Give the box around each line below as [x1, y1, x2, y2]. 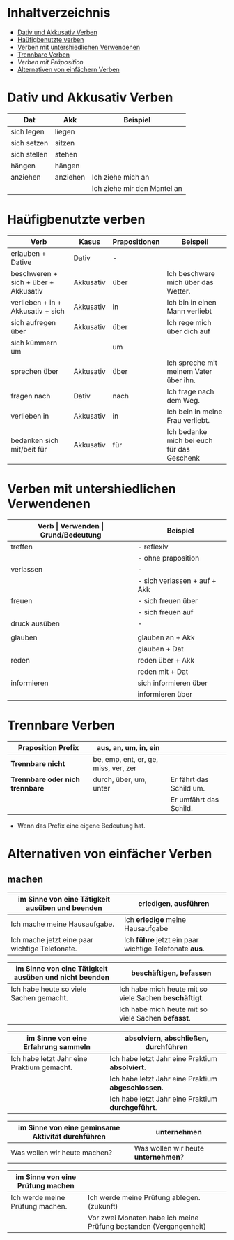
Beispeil [181, 236, 209, 246]
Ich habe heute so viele [10, 984, 87, 994]
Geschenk [166, 453, 201, 463]
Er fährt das [170, 774, 209, 784]
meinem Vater [166, 366, 212, 376]
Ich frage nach [166, 387, 214, 396]
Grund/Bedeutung [40, 530, 102, 540]
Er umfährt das [170, 795, 219, 805]
